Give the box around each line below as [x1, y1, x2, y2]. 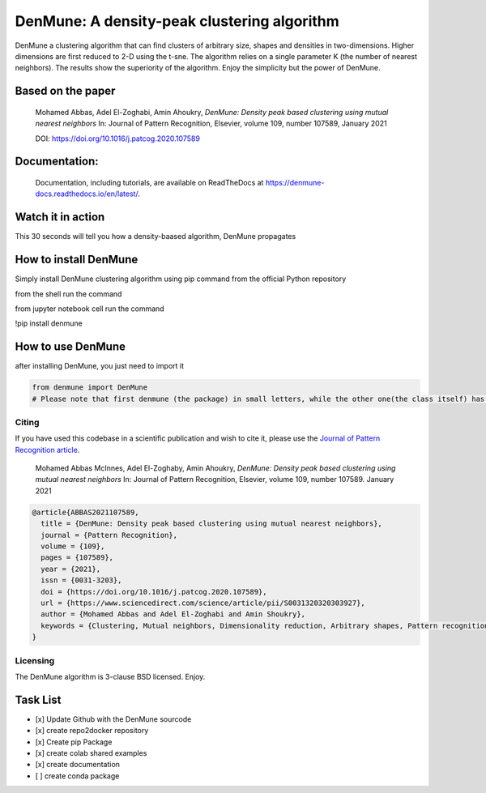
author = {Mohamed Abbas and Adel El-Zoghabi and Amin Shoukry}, [40, 610, 306, 619]
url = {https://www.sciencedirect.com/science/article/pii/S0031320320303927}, [40, 598, 366, 608]
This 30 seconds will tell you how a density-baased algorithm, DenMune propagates [15, 232, 296, 241]
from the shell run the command [15, 288, 122, 299]
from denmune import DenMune [32, 383, 148, 392]
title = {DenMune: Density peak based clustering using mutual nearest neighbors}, [40, 519, 382, 528]
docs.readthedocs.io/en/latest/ [35, 189, 139, 198]
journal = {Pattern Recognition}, [40, 531, 178, 539]
